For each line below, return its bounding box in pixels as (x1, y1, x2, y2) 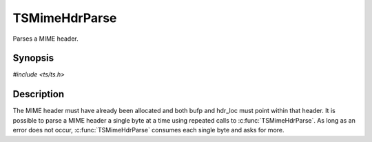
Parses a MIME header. (12, 34, 79, 43)
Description (12, 88, 65, 100)
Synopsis (12, 52, 54, 64)
